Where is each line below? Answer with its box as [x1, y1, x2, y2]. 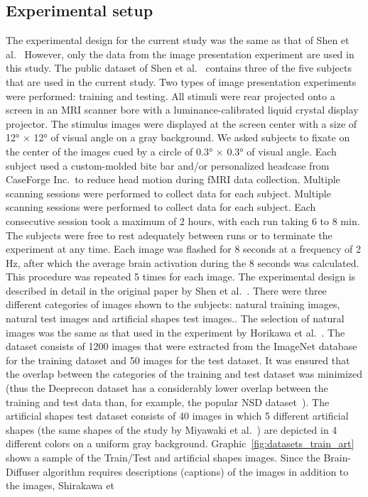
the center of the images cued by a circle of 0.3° [6, 143, 213, 158]
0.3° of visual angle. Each [227, 143, 337, 158]
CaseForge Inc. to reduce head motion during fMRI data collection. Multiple [6, 172, 340, 187]
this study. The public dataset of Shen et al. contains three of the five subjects [6, 60, 352, 75]
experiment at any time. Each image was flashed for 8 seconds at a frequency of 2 [6, 241, 361, 256]
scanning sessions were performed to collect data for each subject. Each [6, 200, 316, 214]
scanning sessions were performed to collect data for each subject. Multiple [6, 185, 331, 200]
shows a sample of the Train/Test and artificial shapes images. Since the [6, 450, 320, 465]
